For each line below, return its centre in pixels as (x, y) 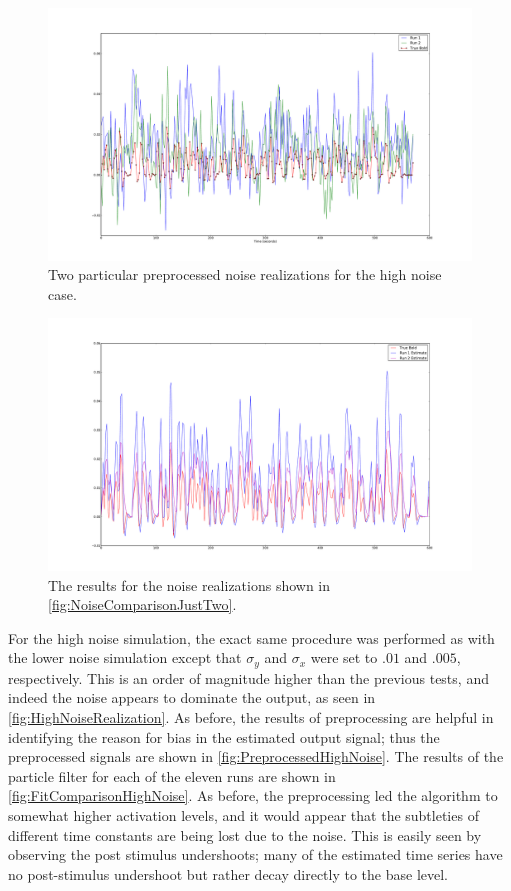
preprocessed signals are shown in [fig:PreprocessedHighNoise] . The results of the (256, 756)
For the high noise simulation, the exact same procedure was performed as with (251, 637)
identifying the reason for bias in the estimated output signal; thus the (224, 736)
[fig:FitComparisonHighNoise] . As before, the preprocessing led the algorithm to (253, 795)
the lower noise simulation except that (125, 657)
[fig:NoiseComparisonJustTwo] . (142, 604)
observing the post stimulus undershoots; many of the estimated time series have (255, 854)
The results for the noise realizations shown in (189, 584)
